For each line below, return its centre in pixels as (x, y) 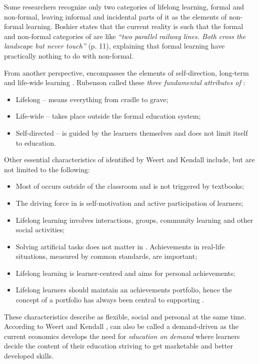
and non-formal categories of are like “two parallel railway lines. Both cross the (125, 36)
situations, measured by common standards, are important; (106, 256)
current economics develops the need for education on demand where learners (122, 336)
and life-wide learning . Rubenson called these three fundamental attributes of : (125, 82)
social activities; (40, 230)
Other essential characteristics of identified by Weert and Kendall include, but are (129, 159)
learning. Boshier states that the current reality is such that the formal (134, 26)
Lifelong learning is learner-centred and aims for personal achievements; (125, 273)
